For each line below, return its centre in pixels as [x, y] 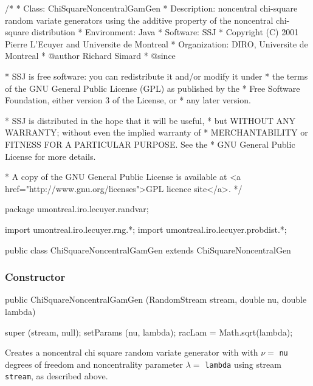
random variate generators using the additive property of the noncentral [139, 20]
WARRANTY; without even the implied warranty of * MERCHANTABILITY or [156, 132]
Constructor [35, 277]
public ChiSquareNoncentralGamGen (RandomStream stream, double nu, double [156, 299]
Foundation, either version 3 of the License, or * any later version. [128, 100]
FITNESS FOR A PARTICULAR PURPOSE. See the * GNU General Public [150, 144]
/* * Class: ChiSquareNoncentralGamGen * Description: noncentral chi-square [151, 8]
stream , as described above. [57, 376]
